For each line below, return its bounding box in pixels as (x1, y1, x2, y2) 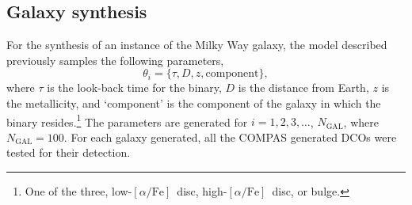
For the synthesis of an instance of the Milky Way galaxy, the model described (6, 36, 387, 53)
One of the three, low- (25, 183, 132, 199)
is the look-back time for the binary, (47, 79, 222, 96)
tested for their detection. (6, 144, 131, 161)
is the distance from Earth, (238, 79, 369, 96)
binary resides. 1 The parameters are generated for (6, 111, 248, 130)
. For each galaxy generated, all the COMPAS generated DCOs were (63, 128, 397, 145)
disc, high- (177, 183, 227, 199)
